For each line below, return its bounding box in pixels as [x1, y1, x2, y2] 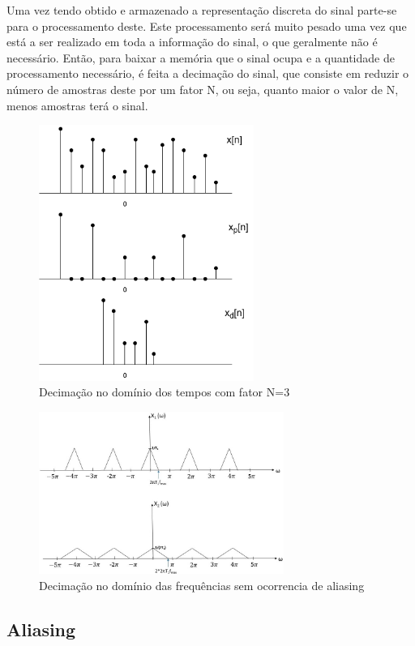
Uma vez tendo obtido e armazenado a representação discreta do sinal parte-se [6, 2, 397, 18]
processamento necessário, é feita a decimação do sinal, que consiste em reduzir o [6, 65, 409, 82]
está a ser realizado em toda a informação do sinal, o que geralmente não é [6, 33, 378, 50]
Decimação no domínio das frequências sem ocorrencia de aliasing [39, 576, 365, 593]
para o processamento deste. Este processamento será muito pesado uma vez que [6, 17, 407, 34]
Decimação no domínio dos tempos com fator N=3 [39, 383, 290, 400]
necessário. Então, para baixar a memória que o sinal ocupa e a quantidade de [6, 49, 395, 66]
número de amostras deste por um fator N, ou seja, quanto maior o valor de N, [6, 80, 399, 97]
